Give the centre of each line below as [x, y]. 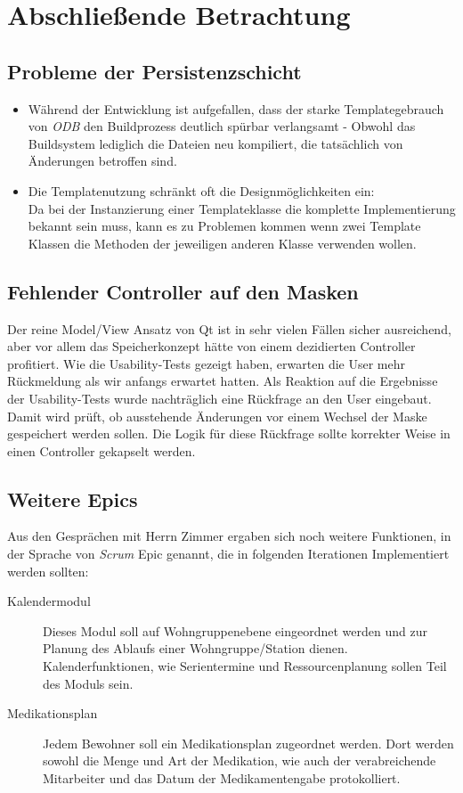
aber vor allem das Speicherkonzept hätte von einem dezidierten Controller [211, 346]
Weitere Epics [73, 499]
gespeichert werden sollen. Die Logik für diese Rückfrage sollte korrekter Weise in [229, 433]
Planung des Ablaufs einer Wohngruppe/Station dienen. [195, 648]
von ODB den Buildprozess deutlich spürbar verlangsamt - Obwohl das [222, 126]
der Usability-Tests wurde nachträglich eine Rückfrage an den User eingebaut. [219, 398]
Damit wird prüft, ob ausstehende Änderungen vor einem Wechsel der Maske [217, 416]
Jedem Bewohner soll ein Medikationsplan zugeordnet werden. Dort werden [248, 743]
